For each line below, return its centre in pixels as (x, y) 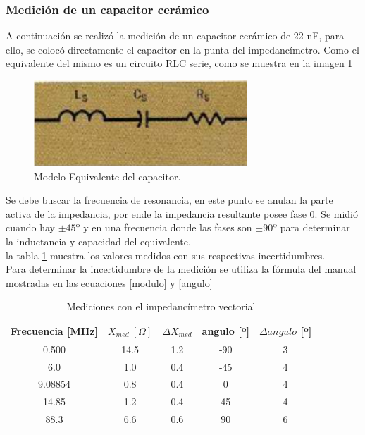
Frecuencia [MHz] (55, 330)
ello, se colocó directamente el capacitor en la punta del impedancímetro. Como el (182, 49)
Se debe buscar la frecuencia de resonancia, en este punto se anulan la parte (169, 200)
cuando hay (31, 227)
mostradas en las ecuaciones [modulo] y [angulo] (109, 282)
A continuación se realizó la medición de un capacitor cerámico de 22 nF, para (175, 36)
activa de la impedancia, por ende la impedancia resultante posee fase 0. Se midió (182, 213)
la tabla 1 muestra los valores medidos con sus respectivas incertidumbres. (166, 255)
